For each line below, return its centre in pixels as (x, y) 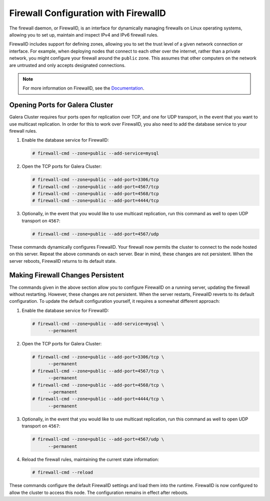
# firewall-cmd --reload (63, 472)
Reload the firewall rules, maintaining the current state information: (90, 459)
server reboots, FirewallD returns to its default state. (63, 261)
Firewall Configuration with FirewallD (87, 13)
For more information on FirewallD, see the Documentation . (83, 88)
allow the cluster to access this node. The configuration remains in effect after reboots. (99, 492)
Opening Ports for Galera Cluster (61, 105)
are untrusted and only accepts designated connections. (67, 65)
